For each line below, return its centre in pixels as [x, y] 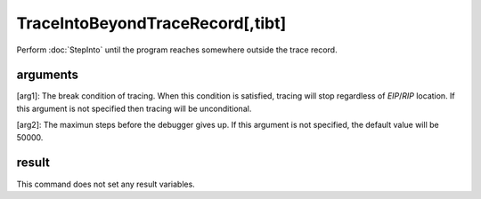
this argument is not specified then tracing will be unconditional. [134, 108]
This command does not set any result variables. [106, 184]
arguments [48, 75]
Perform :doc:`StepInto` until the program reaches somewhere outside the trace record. [177, 50]
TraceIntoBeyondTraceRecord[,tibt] [151, 23]
